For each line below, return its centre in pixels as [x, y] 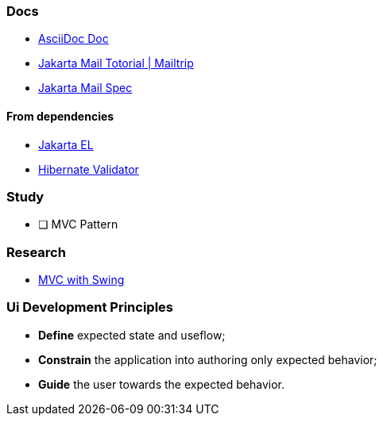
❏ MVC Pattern [78, 224]
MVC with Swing [81, 280]
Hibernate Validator [89, 169]
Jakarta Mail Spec [85, 88]
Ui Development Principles [90, 307]
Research [36, 252]
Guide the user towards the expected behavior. [162, 384]
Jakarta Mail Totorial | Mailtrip [116, 63]
